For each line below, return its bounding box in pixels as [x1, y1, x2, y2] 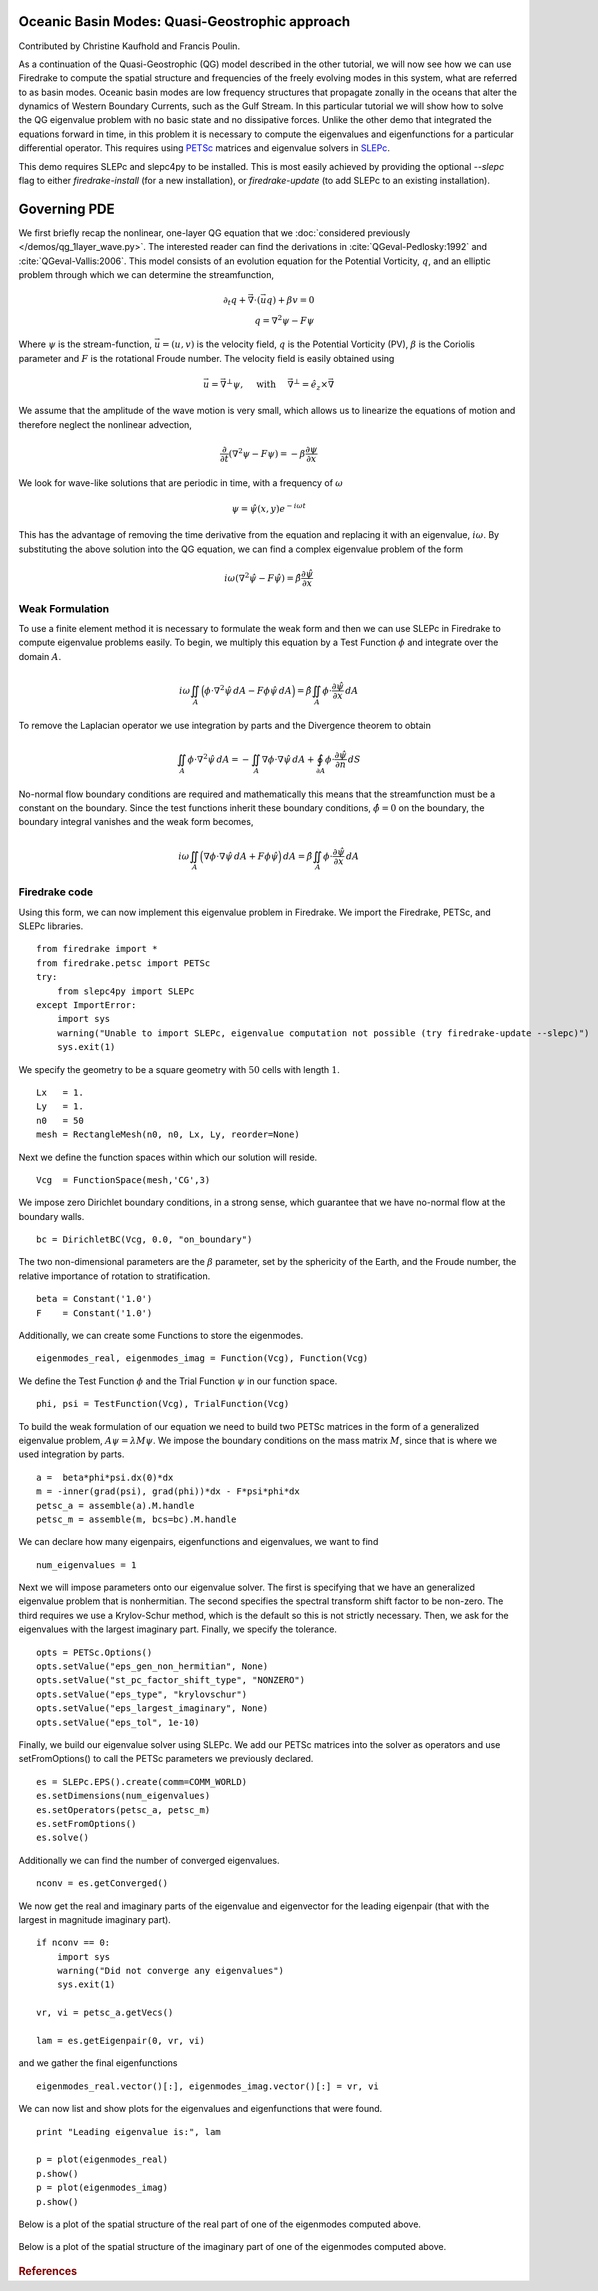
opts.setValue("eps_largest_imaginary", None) [36, 1703, 269, 1714]
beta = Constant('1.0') [36, 1293, 153, 1305]
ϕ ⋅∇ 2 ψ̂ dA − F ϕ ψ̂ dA [204, 683, 292, 696]
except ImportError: [36, 999, 137, 1010]
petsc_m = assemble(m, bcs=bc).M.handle [36, 1513, 237, 1525]
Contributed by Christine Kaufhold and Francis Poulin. [18, 40, 240, 52]
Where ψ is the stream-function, [18, 338, 153, 350]
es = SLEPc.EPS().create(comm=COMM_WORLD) [36, 1776, 248, 1787]
